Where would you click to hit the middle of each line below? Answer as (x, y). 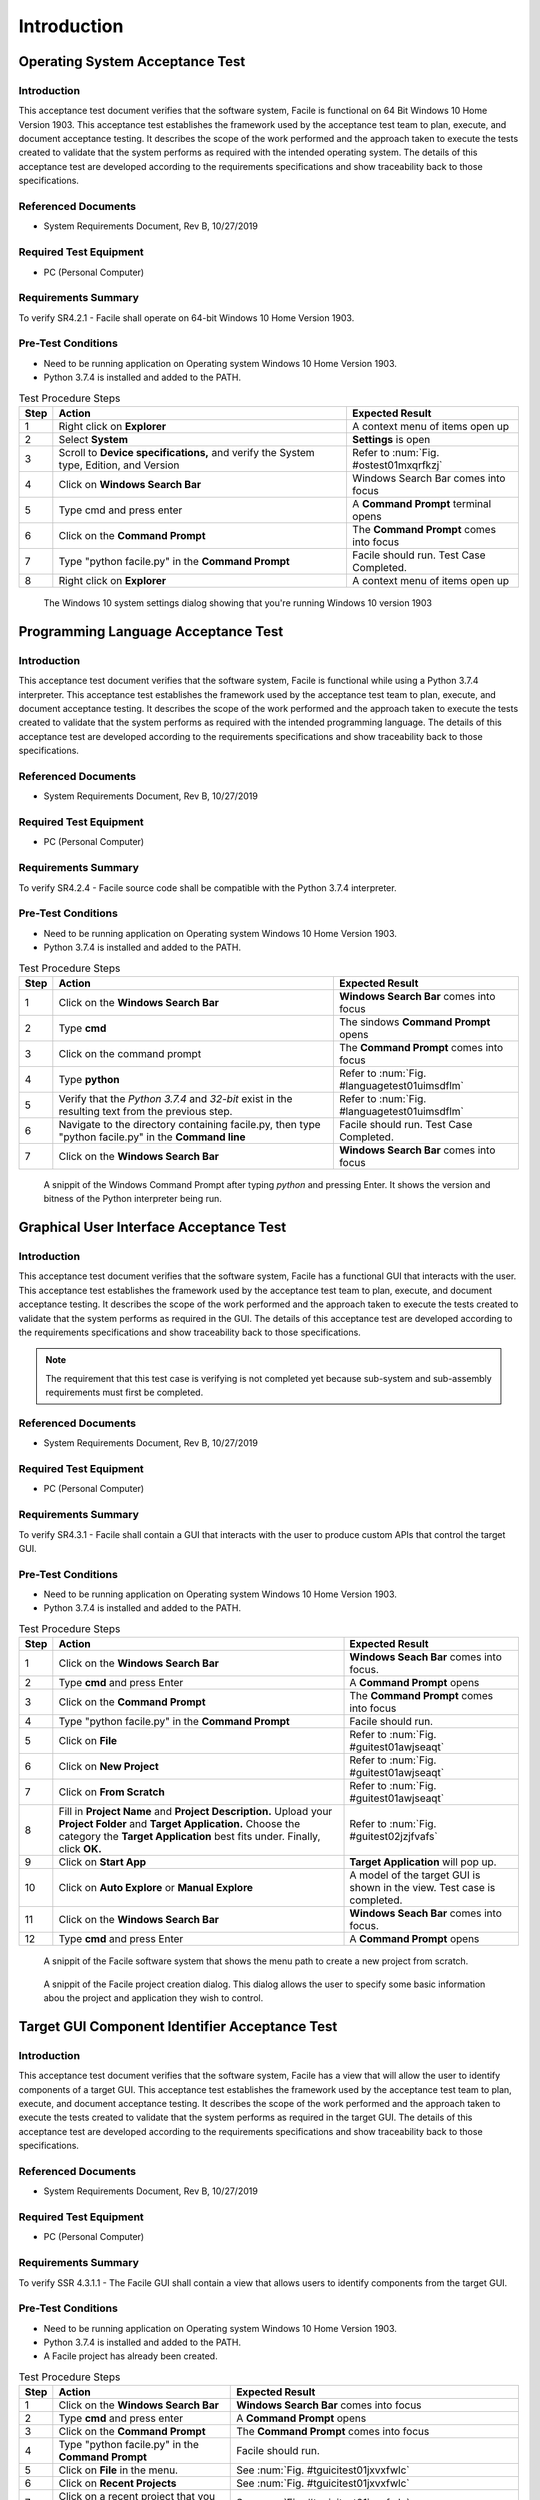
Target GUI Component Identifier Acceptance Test (178, 2026)
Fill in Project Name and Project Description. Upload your (195, 1812)
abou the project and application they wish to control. (153, 1997)
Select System (93, 439)
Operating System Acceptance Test (132, 61)
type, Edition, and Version (119, 465)
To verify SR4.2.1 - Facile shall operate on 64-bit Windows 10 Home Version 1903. (186, 317)
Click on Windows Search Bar (130, 484)
